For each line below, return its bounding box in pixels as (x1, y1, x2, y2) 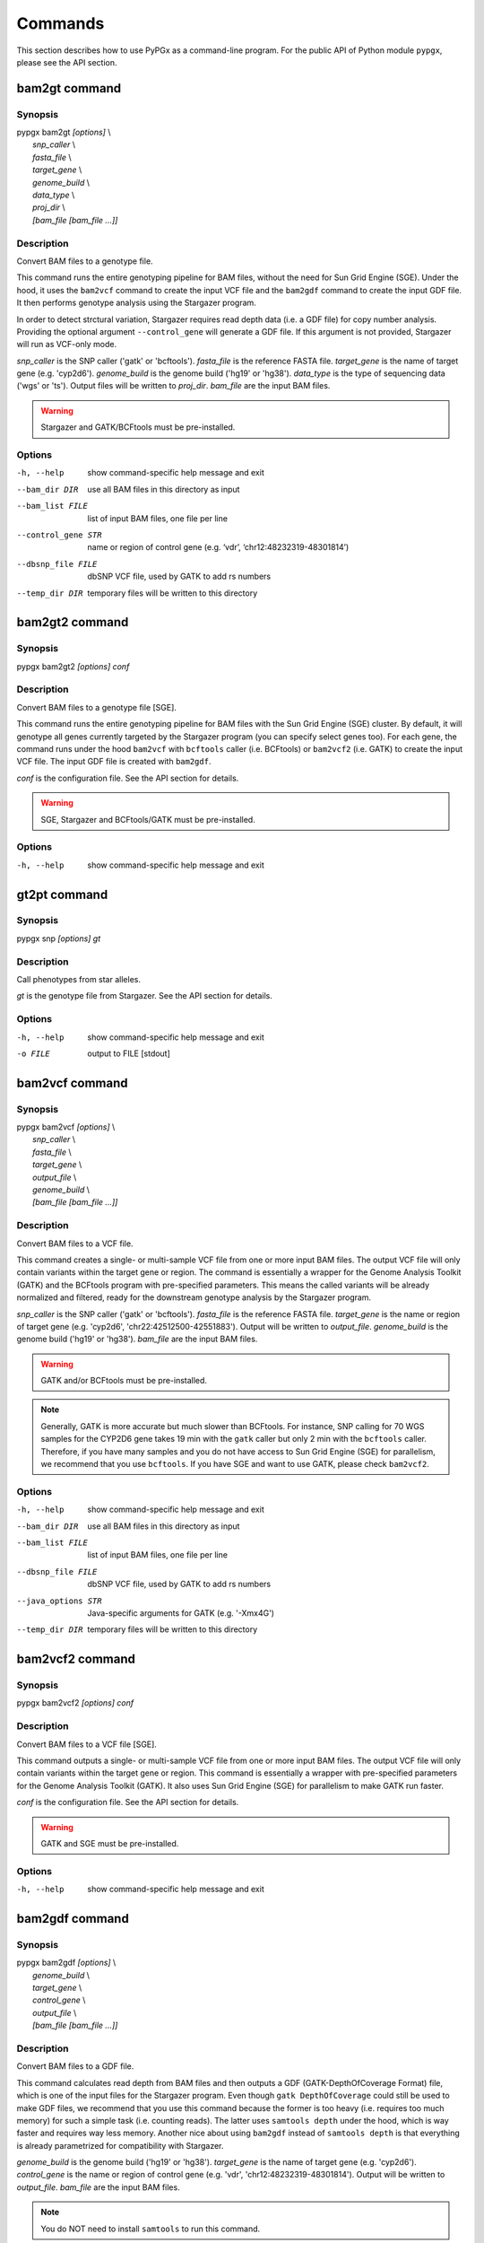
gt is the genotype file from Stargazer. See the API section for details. (16, 991, 272, 1001)
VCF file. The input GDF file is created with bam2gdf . (16, 756, 212, 767)
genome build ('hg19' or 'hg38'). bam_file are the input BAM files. (16, 1333, 258, 1345)
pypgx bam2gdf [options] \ (16, 1957, 117, 1968)
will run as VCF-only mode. (16, 339, 117, 350)
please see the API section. (16, 57, 117, 67)
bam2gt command (16, 81, 122, 96)
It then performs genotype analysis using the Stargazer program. (16, 297, 257, 309)
